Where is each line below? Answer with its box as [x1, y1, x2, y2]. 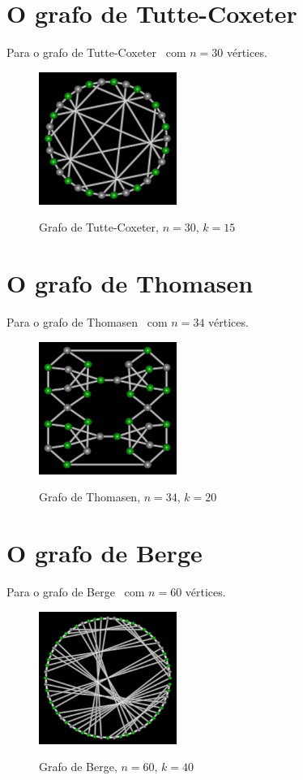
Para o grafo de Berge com [6, 583, 145, 600]
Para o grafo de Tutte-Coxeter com [6, 44, 186, 61]
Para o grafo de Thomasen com [6, 314, 168, 331]
